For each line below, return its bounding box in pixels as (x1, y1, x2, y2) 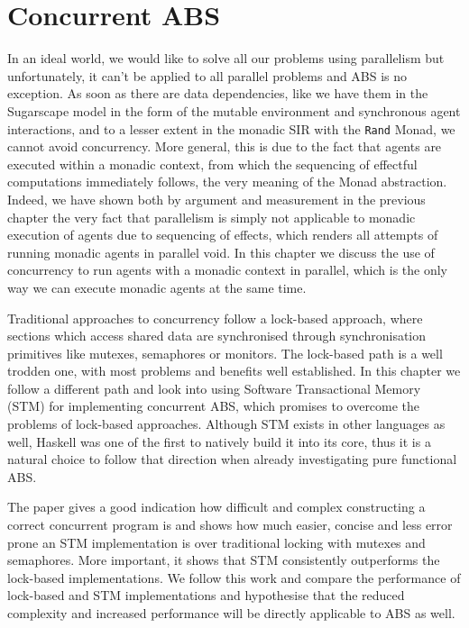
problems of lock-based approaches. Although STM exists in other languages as (7, 414, 446, 433)
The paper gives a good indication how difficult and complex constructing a (7, 497, 426, 516)
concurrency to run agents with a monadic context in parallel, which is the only (7, 260, 447, 279)
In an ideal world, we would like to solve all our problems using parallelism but (7, 49, 445, 68)
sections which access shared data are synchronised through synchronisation (7, 326, 427, 345)
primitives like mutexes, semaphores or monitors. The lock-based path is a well (7, 343, 443, 362)
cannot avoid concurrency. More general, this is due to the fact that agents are (7, 137, 442, 156)
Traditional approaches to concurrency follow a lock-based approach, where (7, 308, 423, 327)
